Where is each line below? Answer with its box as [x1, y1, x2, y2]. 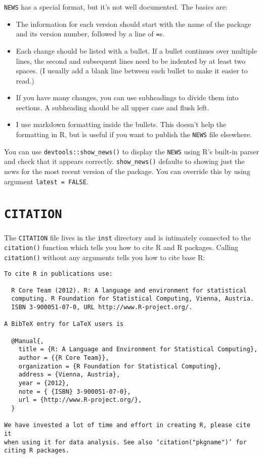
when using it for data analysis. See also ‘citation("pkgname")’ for [4, 438, 247, 446]
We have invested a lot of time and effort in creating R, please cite [4, 422, 250, 429]
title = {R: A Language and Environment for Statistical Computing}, [18, 346, 258, 353]
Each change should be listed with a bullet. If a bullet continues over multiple [16, 45, 257, 56]
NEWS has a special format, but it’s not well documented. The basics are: [4, 2, 228, 12]
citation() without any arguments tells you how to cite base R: [4, 252, 205, 262]
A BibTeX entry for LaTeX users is [4, 320, 124, 328]
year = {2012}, [18, 380, 69, 387]
